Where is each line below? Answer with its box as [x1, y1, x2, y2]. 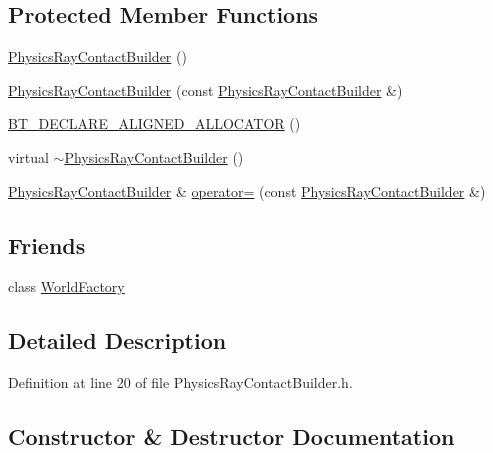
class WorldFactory [8, 276, 125, 297]
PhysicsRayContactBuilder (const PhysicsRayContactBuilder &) [8, 79, 403, 100]
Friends [8, 229, 86, 260]
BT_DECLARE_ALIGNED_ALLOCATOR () [8, 113, 301, 134]
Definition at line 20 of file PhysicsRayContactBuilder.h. [8, 372, 353, 393]
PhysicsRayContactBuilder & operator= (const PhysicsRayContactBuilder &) [8, 180, 486, 201]
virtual [8, 146, 49, 167]
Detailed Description [8, 325, 227, 356]
